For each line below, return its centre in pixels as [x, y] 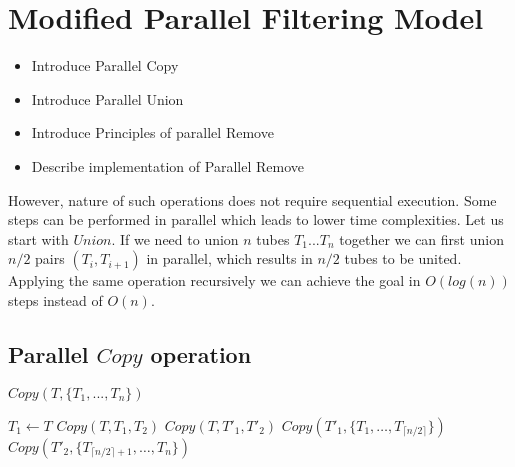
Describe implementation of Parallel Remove [167, 165]
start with [38, 238]
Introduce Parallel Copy [105, 65]
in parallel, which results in [229, 258]
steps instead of [55, 299]
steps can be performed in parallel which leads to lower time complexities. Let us [256, 219]
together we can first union [421, 238]
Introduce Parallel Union [107, 98]
